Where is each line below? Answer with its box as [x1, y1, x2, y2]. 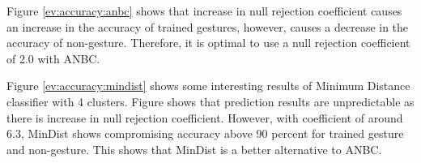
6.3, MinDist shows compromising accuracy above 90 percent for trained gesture [6, 125, 404, 142]
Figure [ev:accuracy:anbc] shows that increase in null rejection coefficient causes [6, 2, 402, 19]
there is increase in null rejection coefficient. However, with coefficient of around [6, 109, 403, 126]
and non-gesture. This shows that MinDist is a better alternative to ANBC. [6, 140, 382, 157]
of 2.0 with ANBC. [6, 49, 100, 66]
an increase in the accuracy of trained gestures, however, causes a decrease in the [6, 18, 409, 35]
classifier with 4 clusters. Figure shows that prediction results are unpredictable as [6, 92, 415, 109]
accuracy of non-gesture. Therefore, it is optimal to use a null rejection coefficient [6, 34, 410, 51]
